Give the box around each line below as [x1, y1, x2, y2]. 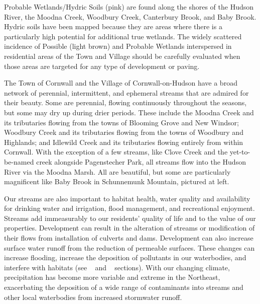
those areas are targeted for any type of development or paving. [4, 60, 200, 71]
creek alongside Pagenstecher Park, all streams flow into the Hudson [36, 156, 246, 167]
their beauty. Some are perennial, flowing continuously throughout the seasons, [4, 97, 247, 108]
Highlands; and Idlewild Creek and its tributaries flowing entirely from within [4, 136, 243, 147]
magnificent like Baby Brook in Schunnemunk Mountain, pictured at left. [4, 176, 229, 187]
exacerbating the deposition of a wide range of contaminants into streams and [4, 282, 243, 292]
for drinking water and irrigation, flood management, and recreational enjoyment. [4, 203, 255, 213]
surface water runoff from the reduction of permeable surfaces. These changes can [4, 242, 255, 253]
